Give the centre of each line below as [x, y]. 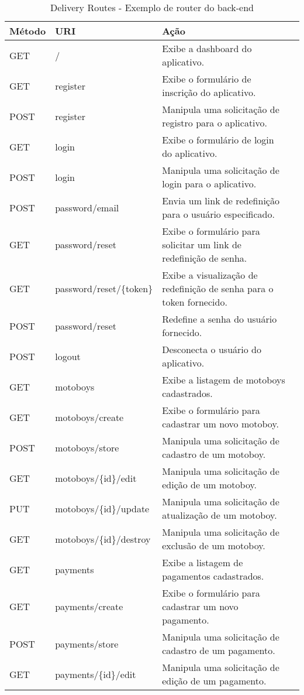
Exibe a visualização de [210, 275]
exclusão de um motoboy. [214, 545]
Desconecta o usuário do [212, 349]
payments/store [87, 643]
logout [68, 356]
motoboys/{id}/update [102, 508]
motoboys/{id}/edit [96, 478]
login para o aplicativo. [209, 184]
